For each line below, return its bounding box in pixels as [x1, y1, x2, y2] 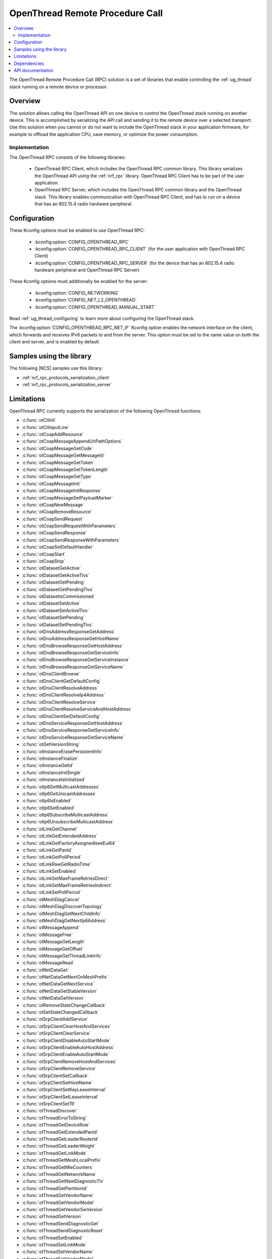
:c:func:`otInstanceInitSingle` [22, 770, 82, 776]
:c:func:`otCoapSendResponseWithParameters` [22, 537, 120, 543]
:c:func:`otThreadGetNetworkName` [22, 1171, 97, 1177]
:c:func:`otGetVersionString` [22, 741, 80, 747]
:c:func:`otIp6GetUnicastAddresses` [22, 791, 97, 797]
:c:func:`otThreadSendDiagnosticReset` [22, 1228, 104, 1234]
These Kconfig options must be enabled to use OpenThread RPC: [9, 227, 145, 234]
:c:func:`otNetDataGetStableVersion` [22, 988, 98, 994]
